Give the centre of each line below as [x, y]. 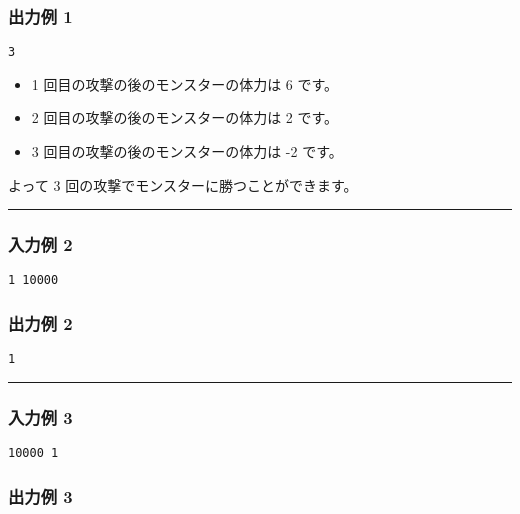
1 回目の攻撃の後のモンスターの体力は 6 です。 [185, 83]
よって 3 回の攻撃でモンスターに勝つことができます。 [183, 184]
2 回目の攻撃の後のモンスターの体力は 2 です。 [185, 117]
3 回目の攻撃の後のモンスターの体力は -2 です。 [187, 151]
